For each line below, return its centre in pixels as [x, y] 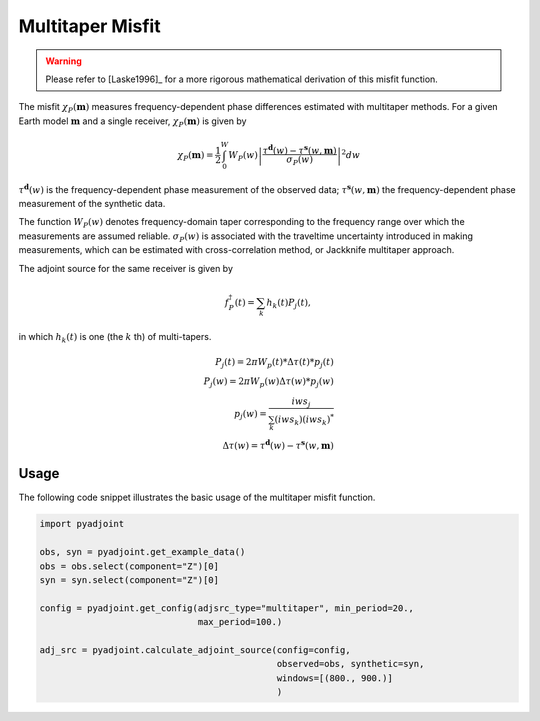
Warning [63, 61]
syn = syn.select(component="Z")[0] [129, 579]
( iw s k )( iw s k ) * [304, 419]
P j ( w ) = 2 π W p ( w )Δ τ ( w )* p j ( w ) [268, 383]
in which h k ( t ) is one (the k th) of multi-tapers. [115, 338]
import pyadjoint [82, 524]
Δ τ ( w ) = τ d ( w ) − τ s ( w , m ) [278, 444]
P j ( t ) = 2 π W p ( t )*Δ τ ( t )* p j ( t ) [274, 363]
